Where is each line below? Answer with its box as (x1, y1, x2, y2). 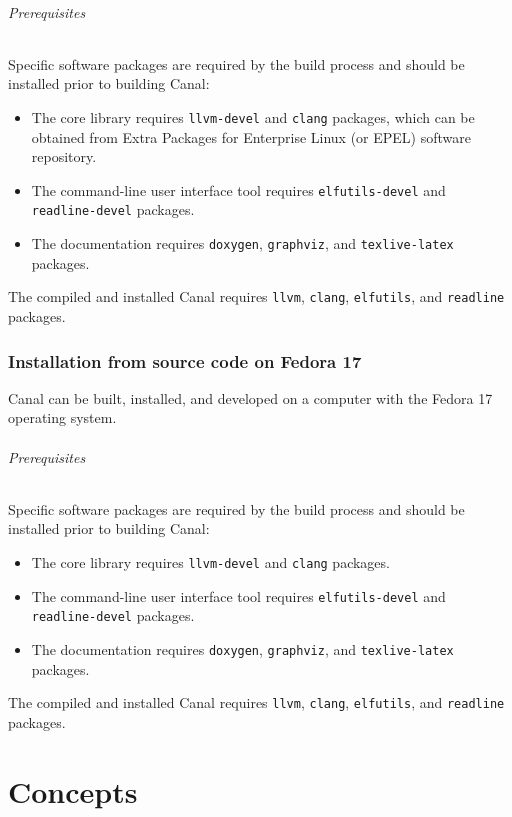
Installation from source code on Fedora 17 (8, 348, 362, 373)
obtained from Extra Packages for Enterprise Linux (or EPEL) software (31, 126, 472, 147)
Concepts (8, 770, 138, 811)
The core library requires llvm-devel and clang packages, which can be (31, 106, 475, 127)
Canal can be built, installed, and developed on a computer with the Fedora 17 (8, 387, 493, 408)
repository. (31, 146, 97, 167)
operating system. (8, 407, 117, 428)
